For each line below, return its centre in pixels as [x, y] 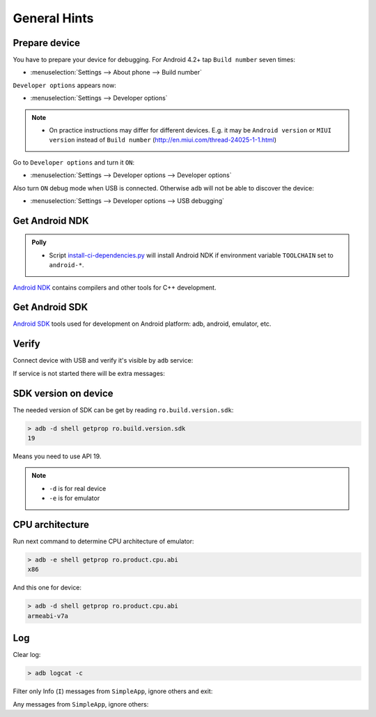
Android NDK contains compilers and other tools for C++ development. [115, 287]
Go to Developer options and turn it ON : [74, 162]
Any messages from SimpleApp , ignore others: [81, 704]
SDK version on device [63, 393]
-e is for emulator [75, 498]
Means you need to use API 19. [57, 456]
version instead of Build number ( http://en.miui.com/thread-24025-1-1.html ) [163, 140]
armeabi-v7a [48, 616]
